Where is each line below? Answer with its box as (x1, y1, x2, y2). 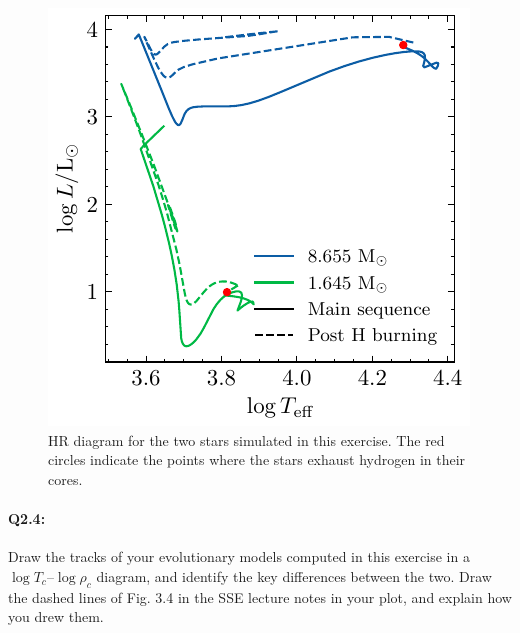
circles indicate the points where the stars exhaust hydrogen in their (48, 449, 466, 470)
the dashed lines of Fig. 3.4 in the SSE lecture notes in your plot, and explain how (8, 586, 512, 607)
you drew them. (8, 606, 104, 627)
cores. (48, 468, 83, 489)
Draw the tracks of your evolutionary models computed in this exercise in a (8, 546, 470, 567)
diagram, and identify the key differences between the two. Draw (96, 565, 492, 586)
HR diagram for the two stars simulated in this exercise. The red (48, 429, 445, 450)
